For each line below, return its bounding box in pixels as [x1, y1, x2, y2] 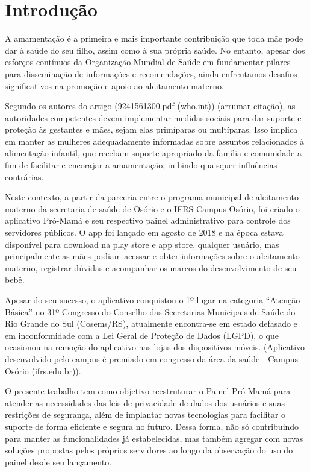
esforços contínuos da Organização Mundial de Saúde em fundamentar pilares [5, 55, 291, 68]
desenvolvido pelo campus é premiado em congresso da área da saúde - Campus [5, 352, 299, 365]
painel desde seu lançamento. [5, 455, 112, 468]
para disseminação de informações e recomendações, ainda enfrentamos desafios [5, 67, 297, 80]
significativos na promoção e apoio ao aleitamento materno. [5, 79, 224, 92]
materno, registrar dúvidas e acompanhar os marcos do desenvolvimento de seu [5, 261, 297, 274]
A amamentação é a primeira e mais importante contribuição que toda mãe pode [5, 32, 303, 45]
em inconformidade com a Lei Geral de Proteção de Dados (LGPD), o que [5, 329, 279, 341]
